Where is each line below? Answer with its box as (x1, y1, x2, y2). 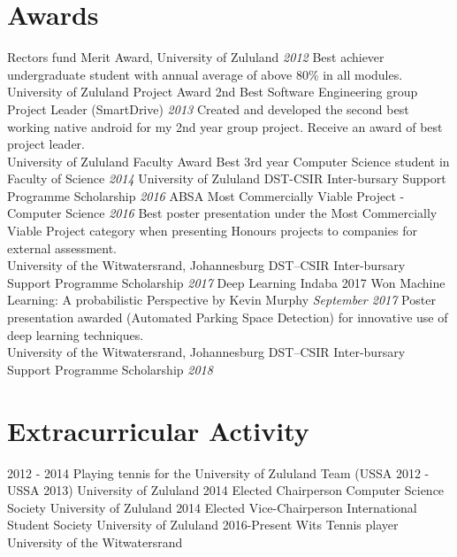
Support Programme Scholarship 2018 (7, 360, 213, 378)
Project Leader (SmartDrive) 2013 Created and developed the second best (7, 99, 409, 118)
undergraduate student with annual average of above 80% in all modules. (7, 65, 403, 83)
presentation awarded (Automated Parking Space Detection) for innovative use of (7, 308, 448, 327)
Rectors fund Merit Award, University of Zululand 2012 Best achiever (7, 48, 385, 66)
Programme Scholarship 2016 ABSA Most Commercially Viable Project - (7, 186, 405, 205)
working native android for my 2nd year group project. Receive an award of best (7, 117, 443, 135)
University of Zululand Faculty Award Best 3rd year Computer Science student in (7, 151, 450, 170)
